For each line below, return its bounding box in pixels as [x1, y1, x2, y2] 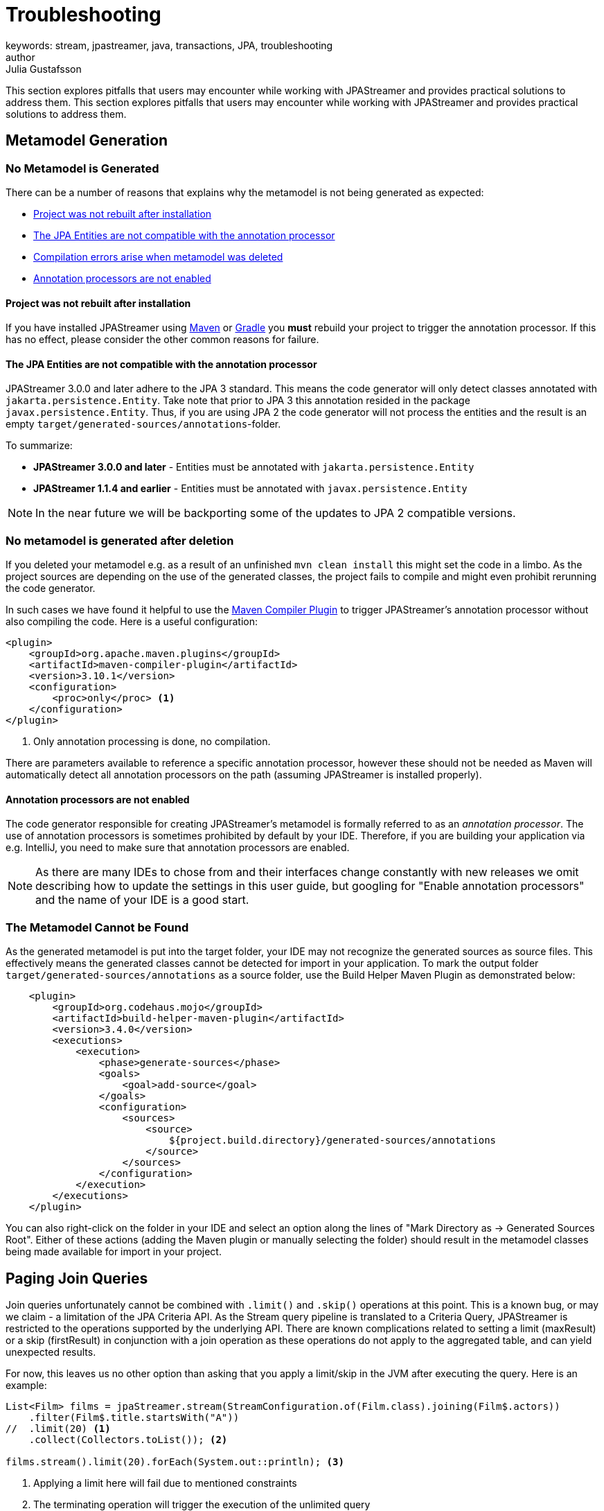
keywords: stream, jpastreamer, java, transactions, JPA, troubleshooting [6, 39, 333, 51]
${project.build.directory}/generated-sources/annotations [169, 1135, 497, 1146]
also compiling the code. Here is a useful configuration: [6, 615, 258, 628]
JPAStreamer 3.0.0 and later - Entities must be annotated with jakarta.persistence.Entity [33, 461, 474, 473]
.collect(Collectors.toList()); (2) [28, 1433, 228, 1445]
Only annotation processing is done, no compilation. [33, 735, 271, 748]
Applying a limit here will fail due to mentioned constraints [33, 1476, 297, 1489]
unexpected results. [6, 1345, 96, 1358]
